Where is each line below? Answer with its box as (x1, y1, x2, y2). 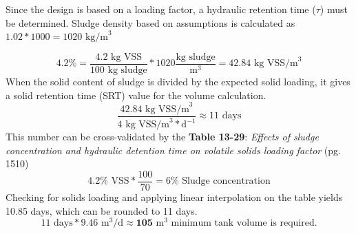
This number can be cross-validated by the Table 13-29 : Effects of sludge (6, 129, 319, 144)
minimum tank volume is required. (171, 218, 317, 228)
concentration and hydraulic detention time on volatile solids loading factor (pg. (6, 142, 341, 157)
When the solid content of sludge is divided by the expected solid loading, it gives (6, 74, 350, 89)
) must (320, 2, 348, 17)
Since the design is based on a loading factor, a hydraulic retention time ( (6, 2, 316, 17)
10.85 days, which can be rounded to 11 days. (6, 203, 198, 217)
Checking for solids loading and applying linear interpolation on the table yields (6, 189, 343, 204)
